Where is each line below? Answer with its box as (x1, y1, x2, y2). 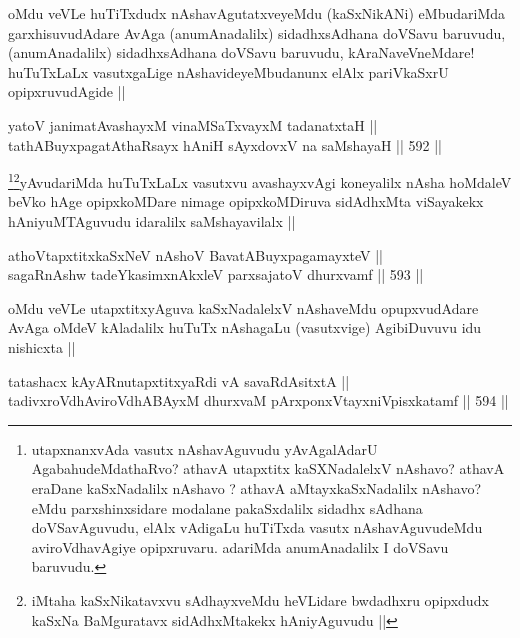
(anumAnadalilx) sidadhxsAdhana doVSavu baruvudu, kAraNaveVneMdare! (8, 42, 475, 63)
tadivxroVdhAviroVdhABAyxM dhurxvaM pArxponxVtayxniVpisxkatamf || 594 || (8, 390, 509, 411)
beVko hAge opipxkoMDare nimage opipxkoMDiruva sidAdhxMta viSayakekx (8, 191, 484, 212)
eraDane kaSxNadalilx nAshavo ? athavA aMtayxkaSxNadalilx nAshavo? (31, 477, 482, 498)
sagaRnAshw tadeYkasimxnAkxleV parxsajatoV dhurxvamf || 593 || (8, 264, 424, 285)
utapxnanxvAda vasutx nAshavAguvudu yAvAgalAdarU (31, 438, 378, 459)
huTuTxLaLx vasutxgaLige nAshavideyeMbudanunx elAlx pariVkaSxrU (8, 61, 449, 82)
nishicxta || (8, 336, 76, 357)
